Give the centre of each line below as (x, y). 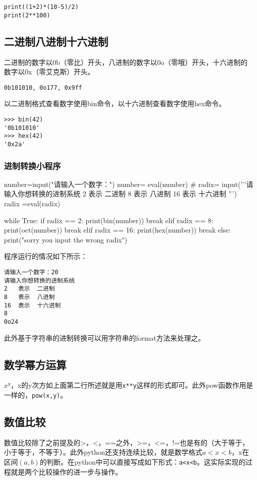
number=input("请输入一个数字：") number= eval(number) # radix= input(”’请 (129, 184)
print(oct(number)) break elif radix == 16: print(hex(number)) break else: (117, 230)
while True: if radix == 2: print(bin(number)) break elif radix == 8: (109, 220)
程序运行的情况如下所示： (46, 256)
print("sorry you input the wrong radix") (66, 239)
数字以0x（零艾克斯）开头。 (49, 72)
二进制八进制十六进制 (56, 41)
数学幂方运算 (35, 364)
